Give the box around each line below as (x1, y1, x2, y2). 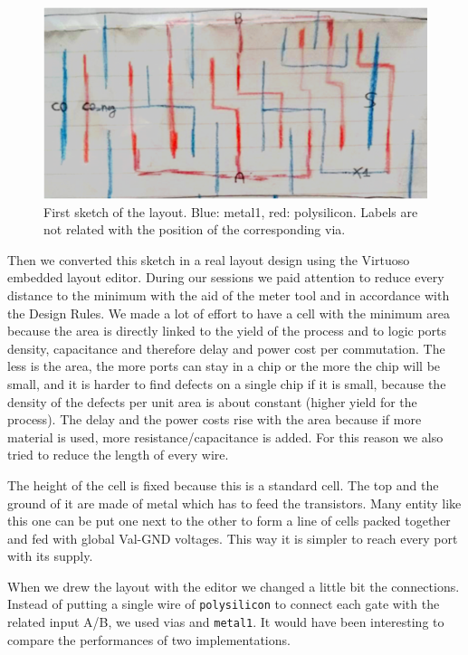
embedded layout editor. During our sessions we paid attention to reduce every (7, 268, 444, 287)
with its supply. (7, 546, 93, 565)
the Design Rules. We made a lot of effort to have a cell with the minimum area (7, 303, 450, 322)
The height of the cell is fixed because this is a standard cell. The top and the (7, 475, 439, 494)
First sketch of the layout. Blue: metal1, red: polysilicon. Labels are (43, 202, 418, 221)
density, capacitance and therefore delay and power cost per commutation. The (7, 338, 445, 357)
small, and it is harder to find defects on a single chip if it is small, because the (7, 374, 446, 393)
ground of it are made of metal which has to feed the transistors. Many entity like (7, 493, 462, 512)
